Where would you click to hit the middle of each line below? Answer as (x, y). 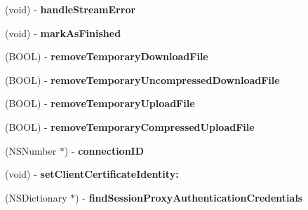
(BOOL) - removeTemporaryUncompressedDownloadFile (142, 79)
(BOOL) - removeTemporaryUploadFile (100, 103)
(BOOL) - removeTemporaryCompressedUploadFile (130, 126)
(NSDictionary (36, 197)
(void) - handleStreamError (71, 9)
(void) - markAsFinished (63, 33)
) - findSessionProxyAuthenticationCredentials (189, 197)
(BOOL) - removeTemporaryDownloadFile (107, 56)
